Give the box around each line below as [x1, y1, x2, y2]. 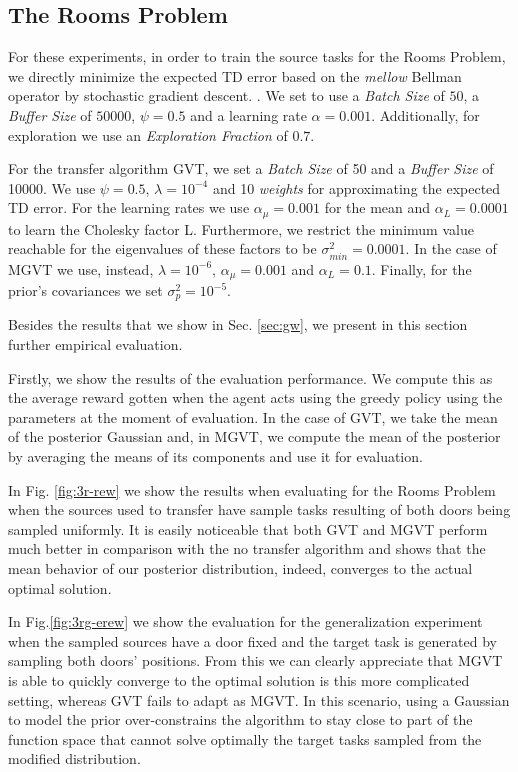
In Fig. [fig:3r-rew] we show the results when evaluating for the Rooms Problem [8, 479, 496, 500]
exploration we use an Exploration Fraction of [8, 124, 288, 145]
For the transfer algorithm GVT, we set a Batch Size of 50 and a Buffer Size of [8, 158, 494, 179]
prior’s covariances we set [8, 280, 163, 301]
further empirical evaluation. [8, 334, 183, 355]
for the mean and [324, 197, 431, 218]
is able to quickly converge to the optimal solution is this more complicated [8, 669, 470, 690]
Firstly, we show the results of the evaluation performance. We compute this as [8, 367, 493, 388]
